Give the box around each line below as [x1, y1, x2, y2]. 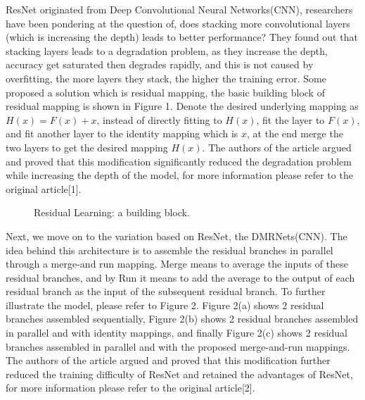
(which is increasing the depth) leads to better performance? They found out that [6, 30, 358, 44]
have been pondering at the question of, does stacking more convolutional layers [6, 15, 350, 30]
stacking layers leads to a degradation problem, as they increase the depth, [6, 43, 328, 58]
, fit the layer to [256, 112, 325, 127]
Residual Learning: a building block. [34, 205, 190, 220]
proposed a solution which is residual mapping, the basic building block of [6, 85, 325, 99]
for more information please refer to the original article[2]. [6, 380, 255, 395]
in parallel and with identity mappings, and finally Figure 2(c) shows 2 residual [6, 325, 348, 340]
